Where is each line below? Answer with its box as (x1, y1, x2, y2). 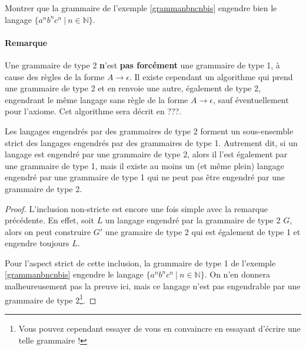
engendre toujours (5, 237, 69, 249)
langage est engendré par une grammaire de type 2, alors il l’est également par (5, 148, 288, 160)
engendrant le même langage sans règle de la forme (5, 93, 188, 105)
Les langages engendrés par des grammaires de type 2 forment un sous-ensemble (5, 124, 294, 137)
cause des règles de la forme (5, 70, 105, 82)
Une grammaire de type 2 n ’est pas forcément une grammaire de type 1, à (5, 58, 280, 71)
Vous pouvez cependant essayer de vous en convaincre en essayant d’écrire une (18, 322, 301, 334)
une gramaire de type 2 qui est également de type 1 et (105, 225, 301, 237)
